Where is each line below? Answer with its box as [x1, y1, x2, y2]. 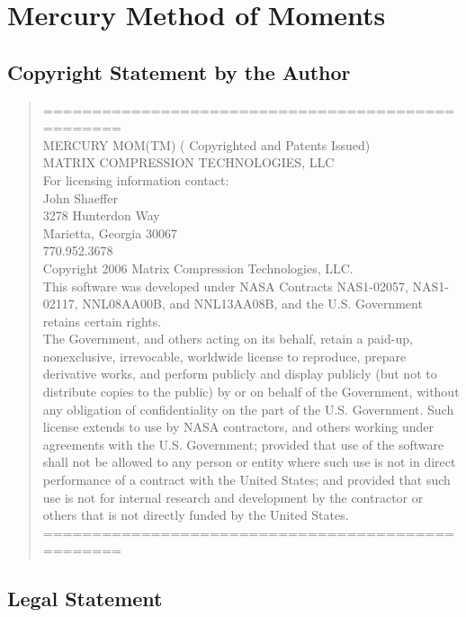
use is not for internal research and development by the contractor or [42, 487, 424, 506]
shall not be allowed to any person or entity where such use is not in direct [42, 452, 456, 471]
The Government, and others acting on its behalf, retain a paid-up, [42, 329, 413, 348]
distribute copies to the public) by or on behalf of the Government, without [42, 382, 460, 401]
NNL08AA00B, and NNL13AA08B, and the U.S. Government [82, 294, 423, 313]
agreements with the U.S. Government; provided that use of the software [42, 434, 444, 453]
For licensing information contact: [42, 170, 229, 189]
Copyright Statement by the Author [7, 58, 351, 85]
